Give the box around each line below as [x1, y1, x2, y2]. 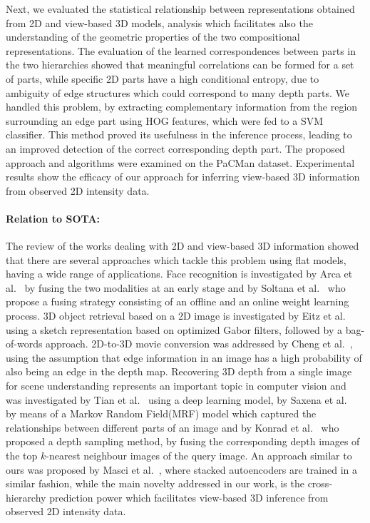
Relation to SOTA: [6, 210, 101, 225]
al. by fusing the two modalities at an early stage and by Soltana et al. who [6, 280, 346, 295]
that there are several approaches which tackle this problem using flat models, [6, 252, 346, 267]
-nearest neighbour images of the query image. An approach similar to [46, 448, 352, 463]
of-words [6, 336, 43, 351]
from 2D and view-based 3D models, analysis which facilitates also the [6, 15, 313, 30]
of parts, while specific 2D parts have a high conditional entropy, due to [6, 71, 319, 86]
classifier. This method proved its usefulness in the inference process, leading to [6, 127, 352, 142]
